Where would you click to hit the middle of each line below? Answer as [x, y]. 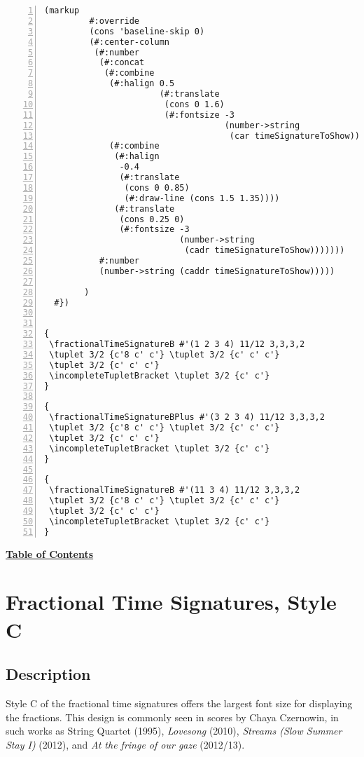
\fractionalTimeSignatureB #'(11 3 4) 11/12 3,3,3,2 [175, 490]
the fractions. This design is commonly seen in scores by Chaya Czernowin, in [172, 717]
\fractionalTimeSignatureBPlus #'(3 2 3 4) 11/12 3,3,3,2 [187, 417]
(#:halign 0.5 [142, 84]
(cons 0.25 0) [152, 219]
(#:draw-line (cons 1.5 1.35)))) [202, 198]
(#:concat [122, 63]
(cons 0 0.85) [157, 187]
